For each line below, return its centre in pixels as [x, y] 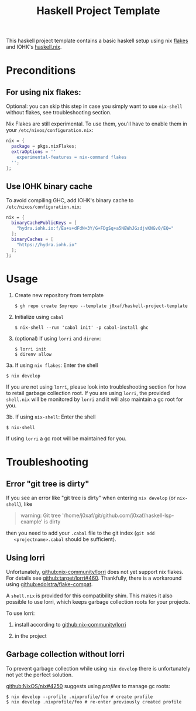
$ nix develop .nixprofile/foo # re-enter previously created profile [94, 702]
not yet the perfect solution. [39, 675]
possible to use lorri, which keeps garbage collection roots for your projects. [98, 602]
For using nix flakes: [44, 92]
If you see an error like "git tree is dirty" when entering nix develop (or [91, 498]
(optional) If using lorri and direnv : [58, 339]
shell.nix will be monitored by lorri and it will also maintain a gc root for [94, 399]
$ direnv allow [33, 355]
